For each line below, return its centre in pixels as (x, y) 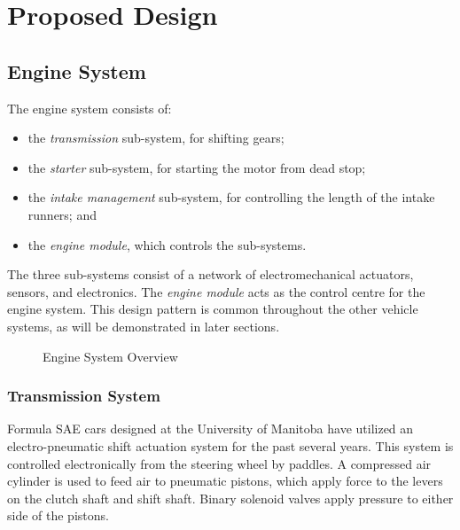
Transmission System (84, 396)
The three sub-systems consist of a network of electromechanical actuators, (211, 274)
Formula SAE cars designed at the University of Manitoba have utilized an (211, 429)
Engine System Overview (110, 356)
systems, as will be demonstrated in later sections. (144, 326)
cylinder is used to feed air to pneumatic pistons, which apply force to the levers (225, 481)
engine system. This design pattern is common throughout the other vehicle (213, 309)
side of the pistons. (58, 515)
